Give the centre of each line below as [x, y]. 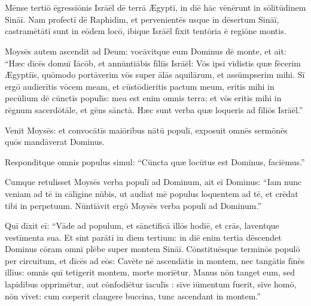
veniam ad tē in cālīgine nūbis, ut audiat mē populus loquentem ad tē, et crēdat [152, 193]
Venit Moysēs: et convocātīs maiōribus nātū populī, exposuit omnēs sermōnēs [146, 130]
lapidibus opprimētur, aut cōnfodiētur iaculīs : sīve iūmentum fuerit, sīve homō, [151, 284]
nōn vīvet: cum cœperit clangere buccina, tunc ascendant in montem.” [133, 296]
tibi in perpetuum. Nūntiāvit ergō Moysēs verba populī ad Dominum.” [133, 205]
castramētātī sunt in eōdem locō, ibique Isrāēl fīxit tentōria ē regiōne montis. [146, 31]
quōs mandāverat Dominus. [55, 142]
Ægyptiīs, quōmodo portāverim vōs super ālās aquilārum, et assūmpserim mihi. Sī [155, 75]
